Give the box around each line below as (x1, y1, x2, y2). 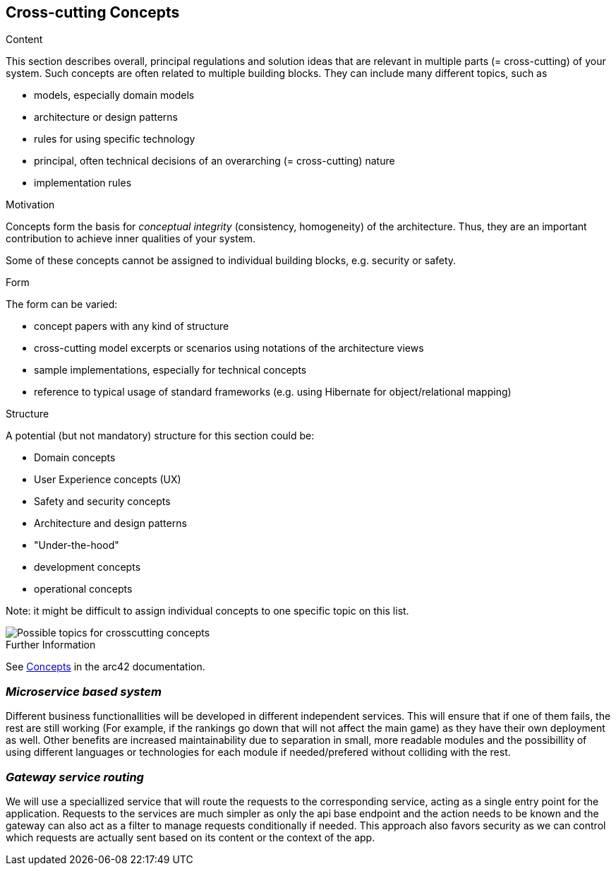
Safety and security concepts (34, 495, 171, 508)
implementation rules (34, 177, 132, 189)
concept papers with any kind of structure (34, 320, 229, 333)
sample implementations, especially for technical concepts (34, 364, 307, 377)
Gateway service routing (6, 769, 144, 784)
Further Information (6, 639, 96, 651)
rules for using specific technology (34, 133, 195, 146)
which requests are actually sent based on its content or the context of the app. (6, 831, 375, 843)
